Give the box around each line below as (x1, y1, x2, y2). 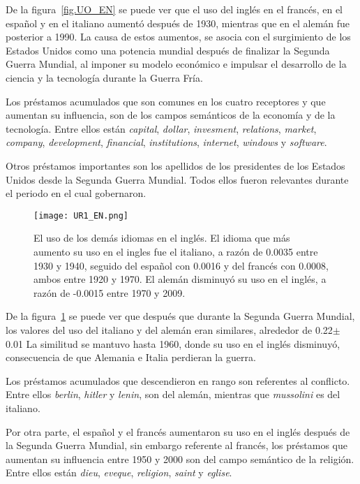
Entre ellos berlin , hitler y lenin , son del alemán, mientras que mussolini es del (6, 387, 340, 402)
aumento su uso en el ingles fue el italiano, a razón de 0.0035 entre (33, 244, 318, 258)
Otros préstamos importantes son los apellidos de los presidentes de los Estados (6, 158, 345, 173)
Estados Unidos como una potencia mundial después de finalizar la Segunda (6, 43, 330, 57)
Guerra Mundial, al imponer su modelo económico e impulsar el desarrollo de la (6, 57, 347, 71)
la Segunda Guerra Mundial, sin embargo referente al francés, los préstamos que (6, 438, 347, 453)
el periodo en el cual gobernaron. (6, 186, 147, 200)
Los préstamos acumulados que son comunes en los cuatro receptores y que (6, 94, 326, 108)
